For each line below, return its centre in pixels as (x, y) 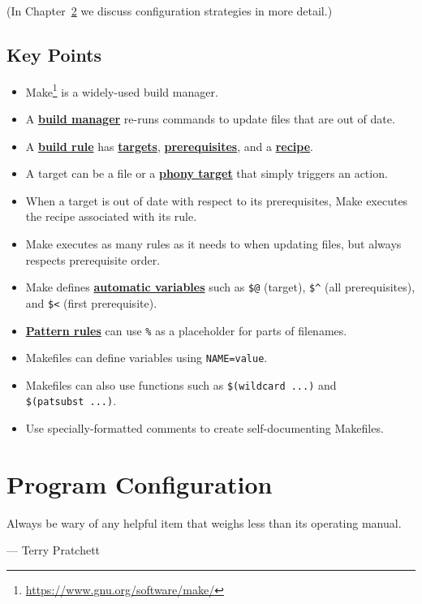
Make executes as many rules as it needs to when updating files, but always (213, 244)
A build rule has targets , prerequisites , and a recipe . (169, 146)
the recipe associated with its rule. (111, 216)
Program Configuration (140, 483)
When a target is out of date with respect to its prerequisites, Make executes (217, 200)
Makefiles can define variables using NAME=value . (146, 358)
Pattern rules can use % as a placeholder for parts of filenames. (186, 330)
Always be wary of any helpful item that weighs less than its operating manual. (204, 522)
